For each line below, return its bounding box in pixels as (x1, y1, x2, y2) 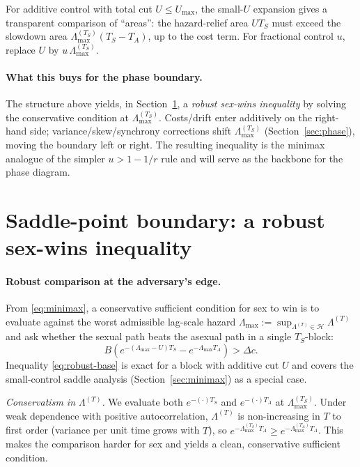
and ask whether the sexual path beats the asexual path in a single (6, 329, 292, 344)
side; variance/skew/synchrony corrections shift (30, 123, 232, 138)
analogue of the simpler (6, 151, 105, 165)
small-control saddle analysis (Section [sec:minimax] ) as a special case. (6, 371, 307, 385)
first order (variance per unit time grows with (6, 422, 200, 437)
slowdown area (6, 29, 68, 43)
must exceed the (272, 15, 341, 29)
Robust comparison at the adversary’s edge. (6, 273, 221, 288)
